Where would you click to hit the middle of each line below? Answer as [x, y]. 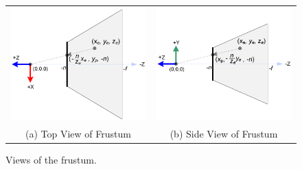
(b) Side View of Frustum [224, 133]
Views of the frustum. [51, 159]
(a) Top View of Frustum [78, 133]
